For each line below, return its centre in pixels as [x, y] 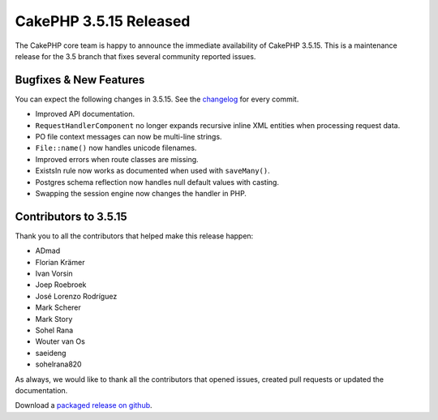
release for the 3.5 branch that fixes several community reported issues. [135, 56]
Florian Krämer [60, 262]
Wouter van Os [60, 341]
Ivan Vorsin [54, 274]
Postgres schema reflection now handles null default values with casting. [157, 182]
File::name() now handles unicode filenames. [116, 148]
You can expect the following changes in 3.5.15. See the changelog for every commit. [157, 99]
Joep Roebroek [61, 285]
